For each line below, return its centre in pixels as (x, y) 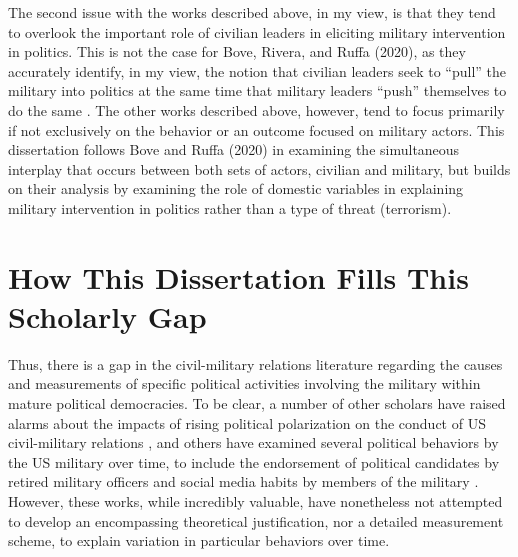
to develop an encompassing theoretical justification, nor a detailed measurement (256, 520)
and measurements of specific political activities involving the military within (244, 383)
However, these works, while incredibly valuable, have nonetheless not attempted (255, 501)
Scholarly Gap (107, 315)
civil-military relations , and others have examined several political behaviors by (253, 442)
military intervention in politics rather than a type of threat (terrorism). (230, 207)
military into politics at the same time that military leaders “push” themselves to (257, 90)
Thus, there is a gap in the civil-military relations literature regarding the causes (255, 363)
